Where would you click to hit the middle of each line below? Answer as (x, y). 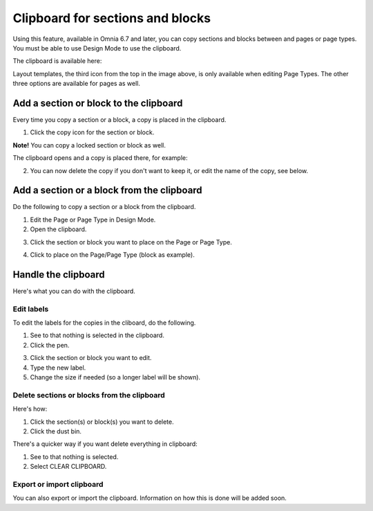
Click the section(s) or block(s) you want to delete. (102, 422)
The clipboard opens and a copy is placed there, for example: (100, 158)
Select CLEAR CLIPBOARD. (68, 467)
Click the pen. (50, 345)
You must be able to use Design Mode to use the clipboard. (97, 48)
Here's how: (30, 409)
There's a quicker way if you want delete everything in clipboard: (105, 444)
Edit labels (31, 309)
